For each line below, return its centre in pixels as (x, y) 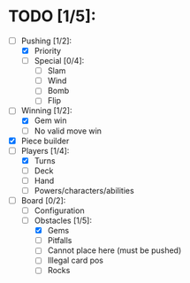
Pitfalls (60, 241)
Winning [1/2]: (46, 111)
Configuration (59, 210)
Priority (48, 51)
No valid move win (68, 131)
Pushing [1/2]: (46, 41)
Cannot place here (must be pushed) (114, 250)
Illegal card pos (75, 260)
